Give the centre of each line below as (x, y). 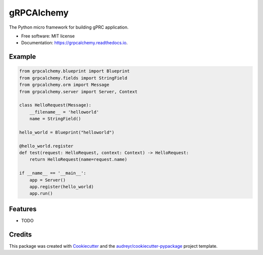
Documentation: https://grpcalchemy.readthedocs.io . (75, 43)
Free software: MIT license (48, 36)
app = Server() (47, 180)
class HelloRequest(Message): (55, 105)
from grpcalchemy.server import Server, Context (78, 92)
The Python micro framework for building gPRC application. (69, 27)
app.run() (41, 194)
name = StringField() (55, 119)
